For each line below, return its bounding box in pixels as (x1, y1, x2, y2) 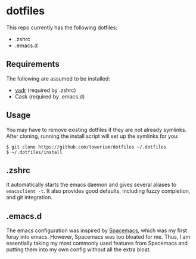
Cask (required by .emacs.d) (14, 92, 85, 100)
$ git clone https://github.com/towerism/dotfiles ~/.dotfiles (6, 144, 167, 150)
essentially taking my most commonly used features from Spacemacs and (6, 240, 188, 247)
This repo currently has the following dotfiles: (6, 24, 118, 31)
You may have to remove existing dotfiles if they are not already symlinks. (6, 126, 186, 133)
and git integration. (6, 194, 52, 201)
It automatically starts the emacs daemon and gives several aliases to (6, 181, 177, 189)
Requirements (6, 59, 60, 69)
